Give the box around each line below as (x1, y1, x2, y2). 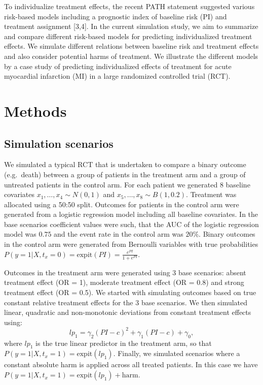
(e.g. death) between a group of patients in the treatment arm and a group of (4, 169, 246, 179)
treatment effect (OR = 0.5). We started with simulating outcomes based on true (4, 287, 256, 297)
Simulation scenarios (4, 135, 114, 151)
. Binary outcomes (199, 229, 255, 239)
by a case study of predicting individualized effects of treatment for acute (4, 60, 232, 71)
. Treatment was (186, 189, 237, 200)
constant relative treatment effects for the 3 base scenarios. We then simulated (4, 297, 248, 307)
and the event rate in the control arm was (54, 229, 183, 239)
